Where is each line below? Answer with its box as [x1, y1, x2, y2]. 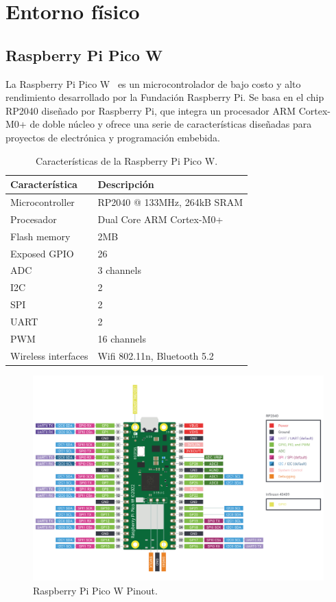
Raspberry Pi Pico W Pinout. [33, 583, 158, 597]
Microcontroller [10, 194, 75, 209]
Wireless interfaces [10, 348, 88, 362]
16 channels [97, 331, 146, 345]
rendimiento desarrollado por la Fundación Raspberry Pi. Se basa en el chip [5, 90, 324, 104]
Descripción [97, 177, 154, 192]
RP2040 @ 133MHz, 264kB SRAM [97, 194, 243, 209]
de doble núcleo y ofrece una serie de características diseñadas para [29, 117, 312, 131]
